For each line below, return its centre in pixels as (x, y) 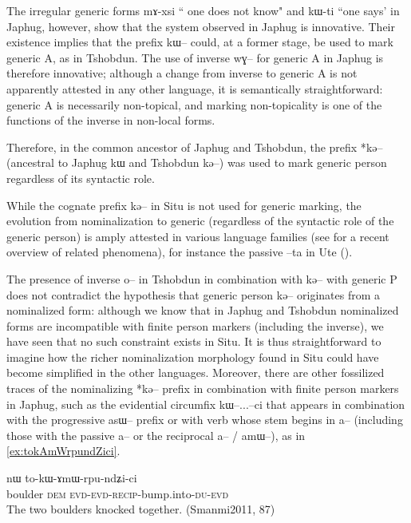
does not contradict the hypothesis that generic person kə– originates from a (194, 294)
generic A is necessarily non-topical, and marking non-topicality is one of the (194, 104)
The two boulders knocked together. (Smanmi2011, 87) (141, 509)
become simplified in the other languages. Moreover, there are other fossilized (196, 372)
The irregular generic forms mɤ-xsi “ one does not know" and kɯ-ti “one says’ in (203, 10)
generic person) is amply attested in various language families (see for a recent (198, 236)
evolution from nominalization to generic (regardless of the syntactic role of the (200, 221)
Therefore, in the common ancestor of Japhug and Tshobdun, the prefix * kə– (195, 147)
